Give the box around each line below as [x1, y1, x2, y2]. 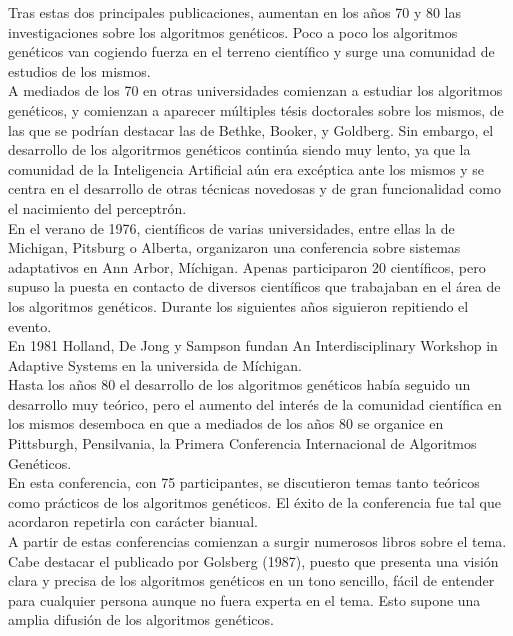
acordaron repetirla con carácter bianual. [8, 511, 258, 532]
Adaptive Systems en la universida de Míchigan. [8, 354, 302, 375]
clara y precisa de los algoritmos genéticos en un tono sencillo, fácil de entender [8, 570, 495, 591]
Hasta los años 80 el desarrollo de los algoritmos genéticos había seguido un [8, 374, 471, 395]
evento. [8, 315, 52, 336]
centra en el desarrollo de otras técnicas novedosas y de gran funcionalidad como [8, 178, 501, 199]
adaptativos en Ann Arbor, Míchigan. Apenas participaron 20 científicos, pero [8, 256, 486, 277]
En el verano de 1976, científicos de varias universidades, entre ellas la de [8, 217, 455, 238]
